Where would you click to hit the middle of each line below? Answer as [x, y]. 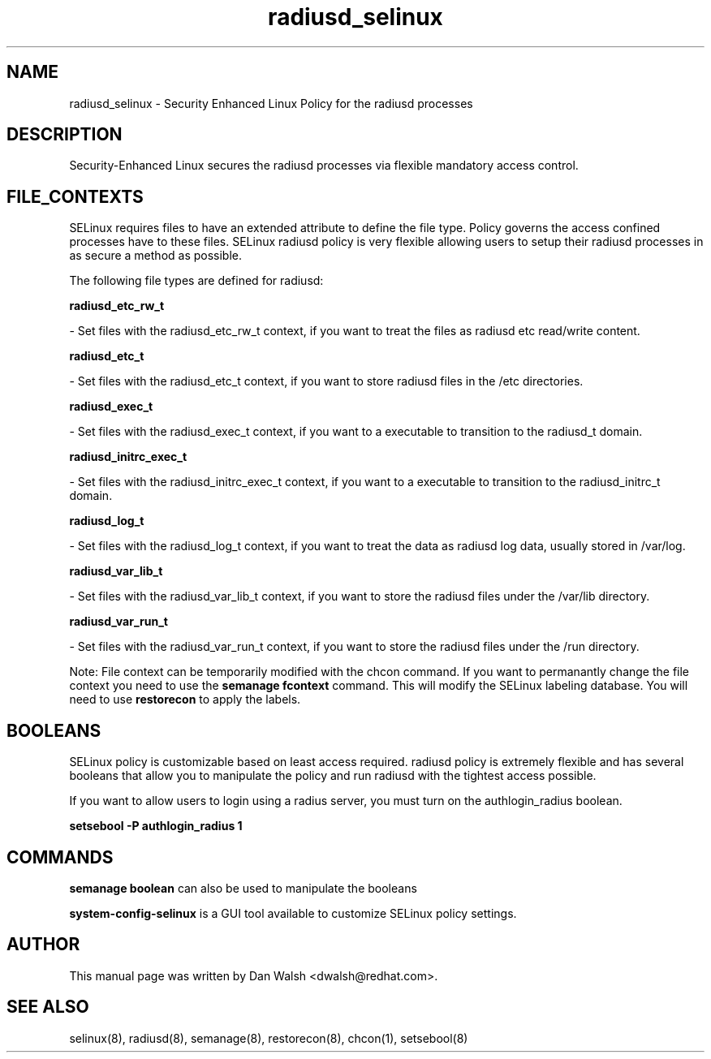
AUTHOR [43, 945]
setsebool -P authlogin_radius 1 [156, 826]
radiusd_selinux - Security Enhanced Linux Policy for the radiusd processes [271, 103]
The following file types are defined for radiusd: [196, 281]
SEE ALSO [48, 1007]
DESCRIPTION [65, 135]
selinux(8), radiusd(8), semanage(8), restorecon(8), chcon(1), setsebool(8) [269, 1038]
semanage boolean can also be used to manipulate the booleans [243, 888]
